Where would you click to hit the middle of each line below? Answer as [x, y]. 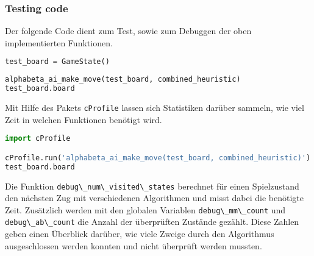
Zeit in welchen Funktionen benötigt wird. [84, 119]
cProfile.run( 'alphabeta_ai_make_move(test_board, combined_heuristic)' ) [158, 158]
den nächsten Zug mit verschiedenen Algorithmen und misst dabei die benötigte [154, 198]
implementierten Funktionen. [59, 42]
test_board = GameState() [57, 62]
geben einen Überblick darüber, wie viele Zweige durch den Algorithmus [140, 234]
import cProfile [38, 139]
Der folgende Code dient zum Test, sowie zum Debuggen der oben [128, 31]
